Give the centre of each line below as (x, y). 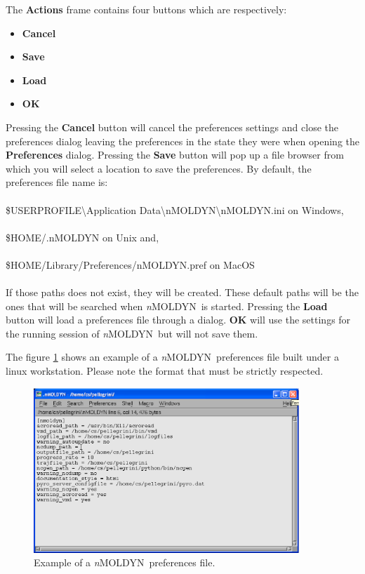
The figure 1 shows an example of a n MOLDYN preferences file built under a (172, 357)
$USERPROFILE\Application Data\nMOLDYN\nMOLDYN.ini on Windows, (175, 209)
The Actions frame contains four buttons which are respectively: (146, 9)
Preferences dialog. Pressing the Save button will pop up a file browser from (175, 155)
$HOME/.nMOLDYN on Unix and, (82, 237)
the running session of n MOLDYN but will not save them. (132, 333)
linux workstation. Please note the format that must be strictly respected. (165, 371)
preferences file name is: (57, 182)
